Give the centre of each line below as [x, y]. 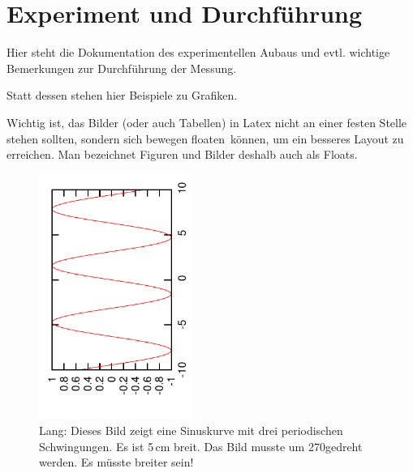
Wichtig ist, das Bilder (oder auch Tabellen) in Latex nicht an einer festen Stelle [207, 122]
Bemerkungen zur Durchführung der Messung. [122, 68]
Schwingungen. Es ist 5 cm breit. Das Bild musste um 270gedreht [201, 446]
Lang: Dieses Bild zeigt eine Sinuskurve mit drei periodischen [191, 430]
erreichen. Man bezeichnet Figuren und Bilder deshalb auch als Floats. [182, 154]
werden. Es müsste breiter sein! [116, 462]
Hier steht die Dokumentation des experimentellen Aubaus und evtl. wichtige [198, 52]
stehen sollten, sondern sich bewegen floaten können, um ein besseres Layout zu [205, 138]
